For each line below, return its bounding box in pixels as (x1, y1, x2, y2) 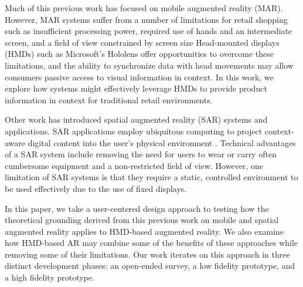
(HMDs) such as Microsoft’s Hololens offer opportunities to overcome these (5, 48, 274, 60)
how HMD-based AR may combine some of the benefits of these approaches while (5, 237, 298, 249)
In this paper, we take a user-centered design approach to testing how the (5, 202, 269, 214)
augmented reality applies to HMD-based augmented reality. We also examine (5, 225, 284, 237)
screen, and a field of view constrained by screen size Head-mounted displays (5, 36, 280, 48)
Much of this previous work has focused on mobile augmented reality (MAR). (5, 2, 283, 13)
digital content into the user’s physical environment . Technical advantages (28, 136, 296, 148)
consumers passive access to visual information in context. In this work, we (5, 70, 274, 83)
